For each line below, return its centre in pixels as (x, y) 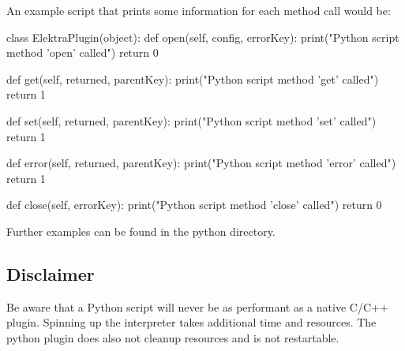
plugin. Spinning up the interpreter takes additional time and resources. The (191, 322)
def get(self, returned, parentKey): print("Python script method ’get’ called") (193, 78)
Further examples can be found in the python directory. (141, 231)
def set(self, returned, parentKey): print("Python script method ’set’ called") (191, 120)
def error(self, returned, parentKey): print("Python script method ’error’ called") (201, 163)
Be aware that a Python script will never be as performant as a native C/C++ (197, 306)
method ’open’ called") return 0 (82, 52)
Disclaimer (51, 273)
